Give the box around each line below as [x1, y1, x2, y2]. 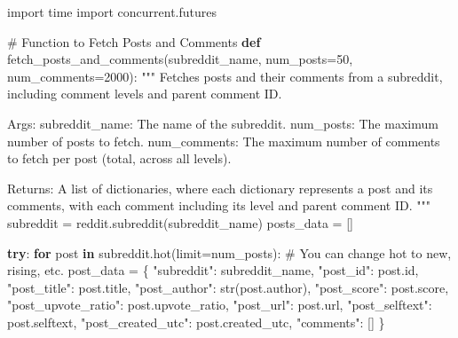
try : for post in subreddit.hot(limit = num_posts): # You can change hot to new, [7, 243, 452, 262]
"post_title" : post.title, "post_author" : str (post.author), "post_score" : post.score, [7, 278, 449, 296]
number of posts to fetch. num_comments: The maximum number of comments [7, 131, 440, 150]
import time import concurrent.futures [7, 3, 217, 20]
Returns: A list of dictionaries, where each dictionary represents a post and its [7, 178, 433, 197]
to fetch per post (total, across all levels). [7, 149, 232, 168]
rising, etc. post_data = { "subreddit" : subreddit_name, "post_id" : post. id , [7, 261, 419, 279]
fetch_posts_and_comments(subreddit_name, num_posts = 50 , [7, 50, 353, 68]
